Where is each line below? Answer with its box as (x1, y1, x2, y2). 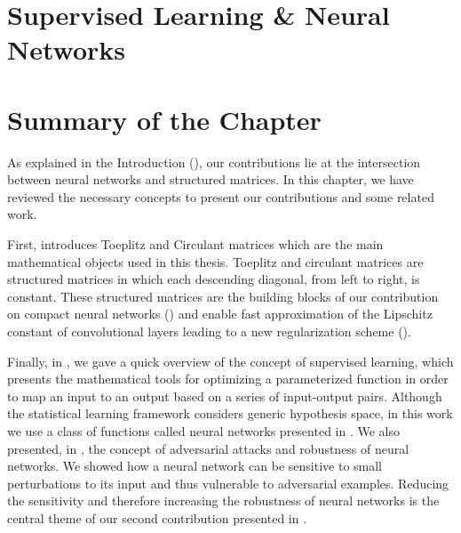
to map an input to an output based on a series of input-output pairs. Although (7, 386, 442, 405)
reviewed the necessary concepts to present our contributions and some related (7, 187, 434, 206)
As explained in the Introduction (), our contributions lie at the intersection (7, 152, 421, 171)
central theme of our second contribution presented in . (7, 508, 307, 527)
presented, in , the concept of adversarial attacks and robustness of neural (7, 439, 409, 457)
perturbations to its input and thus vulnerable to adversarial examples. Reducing (7, 473, 449, 492)
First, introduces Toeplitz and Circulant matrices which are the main (7, 235, 384, 254)
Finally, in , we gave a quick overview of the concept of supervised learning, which (7, 351, 454, 370)
